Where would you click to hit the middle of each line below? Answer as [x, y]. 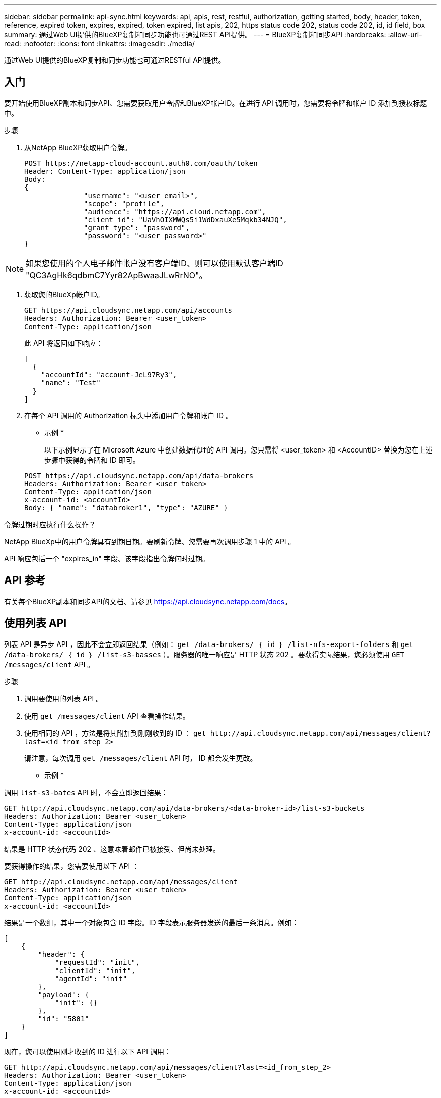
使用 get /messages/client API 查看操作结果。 [107, 716]
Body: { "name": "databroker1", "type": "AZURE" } [126, 508]
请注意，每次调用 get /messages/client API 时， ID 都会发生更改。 [141, 758]
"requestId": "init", [97, 962]
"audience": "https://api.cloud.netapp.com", [175, 211]
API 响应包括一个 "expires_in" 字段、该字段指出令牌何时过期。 [107, 558]
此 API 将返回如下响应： [64, 343]
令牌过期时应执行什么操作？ [50, 524]
